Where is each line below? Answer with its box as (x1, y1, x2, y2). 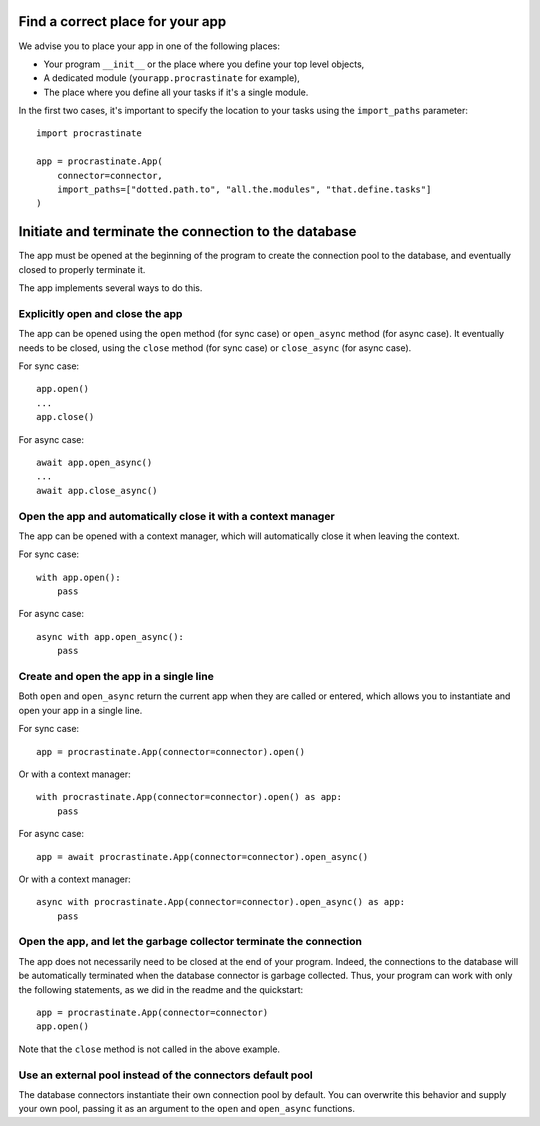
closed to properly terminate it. (18, 263, 146, 275)
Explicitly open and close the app (18, 306, 183, 320)
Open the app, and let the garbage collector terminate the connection (18, 935, 362, 949)
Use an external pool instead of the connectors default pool (18, 1068, 314, 1082)
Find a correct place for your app (18, 13, 227, 30)
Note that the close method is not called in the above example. (18, 1043, 280, 1055)
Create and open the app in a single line (18, 670, 214, 684)
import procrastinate (36, 128, 142, 139)
